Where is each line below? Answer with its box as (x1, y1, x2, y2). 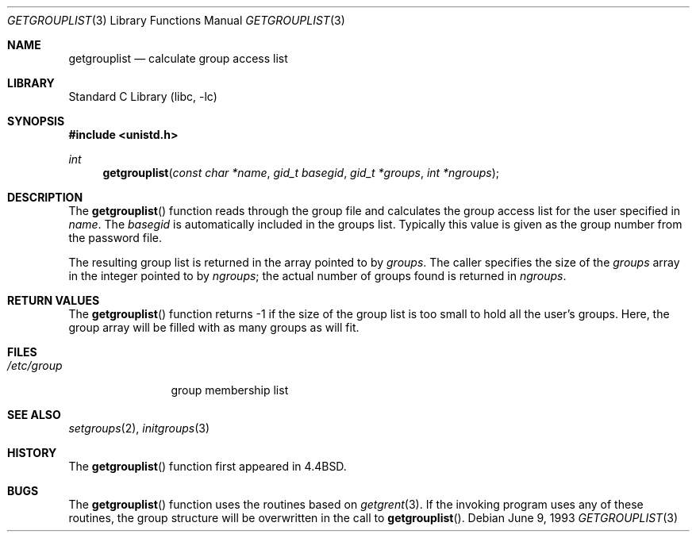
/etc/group (7, 359, 63, 372)
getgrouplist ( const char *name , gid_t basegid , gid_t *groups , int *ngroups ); (102, 166, 499, 179)
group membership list (171, 383, 289, 397)
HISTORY (7, 446, 57, 459)
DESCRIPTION (7, 190, 83, 204)
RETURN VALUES (7, 294, 100, 307)
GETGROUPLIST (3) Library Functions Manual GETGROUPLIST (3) (7, 13, 345, 27)
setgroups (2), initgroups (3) (68, 421, 210, 435)
